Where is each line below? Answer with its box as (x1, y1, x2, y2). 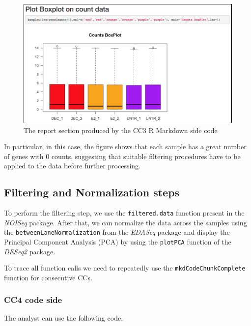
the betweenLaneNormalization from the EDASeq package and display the (4, 227, 230, 237)
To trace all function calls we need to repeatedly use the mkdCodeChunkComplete (4, 263, 246, 273)
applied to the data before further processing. (4, 161, 141, 171)
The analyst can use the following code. (4, 312, 123, 323)
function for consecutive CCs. (4, 272, 92, 283)
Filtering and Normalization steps (4, 185, 180, 200)
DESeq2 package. (4, 246, 56, 256)
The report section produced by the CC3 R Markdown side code (24, 125, 218, 135)
